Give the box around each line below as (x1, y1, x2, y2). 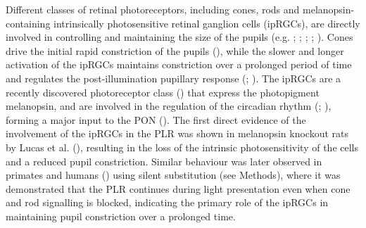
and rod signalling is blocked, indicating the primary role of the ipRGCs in (6, 195, 329, 210)
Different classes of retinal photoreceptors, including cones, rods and (6, 2, 300, 16)
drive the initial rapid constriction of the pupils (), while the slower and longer (6, 43, 344, 58)
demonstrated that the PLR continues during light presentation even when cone (6, 181, 351, 196)
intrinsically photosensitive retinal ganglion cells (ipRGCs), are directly (53, 15, 360, 30)
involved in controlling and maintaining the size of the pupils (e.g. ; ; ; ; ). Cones (6, 30, 353, 44)
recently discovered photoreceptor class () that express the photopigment (6, 84, 320, 99)
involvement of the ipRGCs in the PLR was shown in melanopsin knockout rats (6, 126, 349, 141)
